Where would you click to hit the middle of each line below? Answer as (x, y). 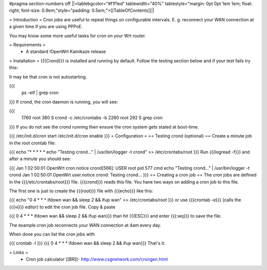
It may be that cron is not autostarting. (48, 77)
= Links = (19, 252)
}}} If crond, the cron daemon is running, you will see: (64, 102)
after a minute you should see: (40, 159)
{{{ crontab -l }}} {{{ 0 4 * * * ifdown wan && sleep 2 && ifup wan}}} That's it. (87, 243)
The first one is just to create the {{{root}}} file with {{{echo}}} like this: (81, 191)
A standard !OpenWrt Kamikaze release (66, 51)
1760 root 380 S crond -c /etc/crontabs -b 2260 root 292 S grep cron (92, 118)
